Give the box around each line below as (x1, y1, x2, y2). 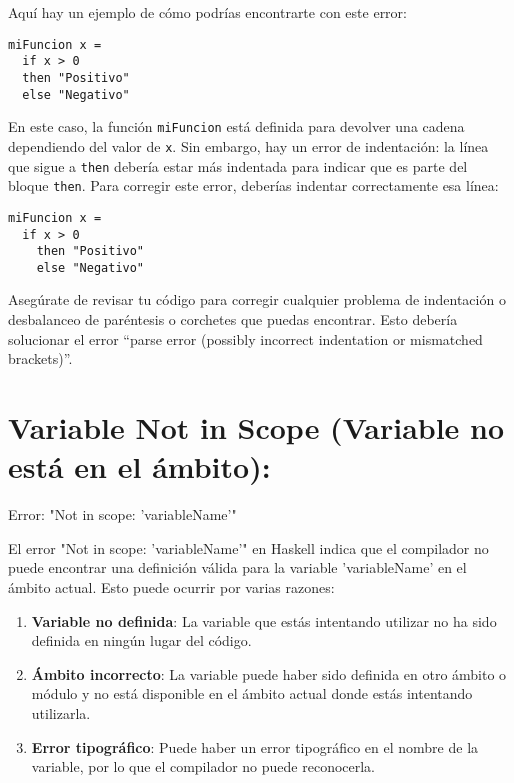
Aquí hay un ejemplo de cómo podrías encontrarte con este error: (8, 2, 407, 22)
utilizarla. (31, 702, 91, 723)
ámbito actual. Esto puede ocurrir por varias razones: (8, 576, 335, 597)
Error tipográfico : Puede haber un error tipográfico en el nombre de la (31, 736, 479, 757)
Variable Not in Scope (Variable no (8, 407, 505, 448)
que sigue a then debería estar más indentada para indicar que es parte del (8, 155, 468, 176)
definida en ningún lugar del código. (31, 630, 252, 651)
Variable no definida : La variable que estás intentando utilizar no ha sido (31, 610, 497, 631)
